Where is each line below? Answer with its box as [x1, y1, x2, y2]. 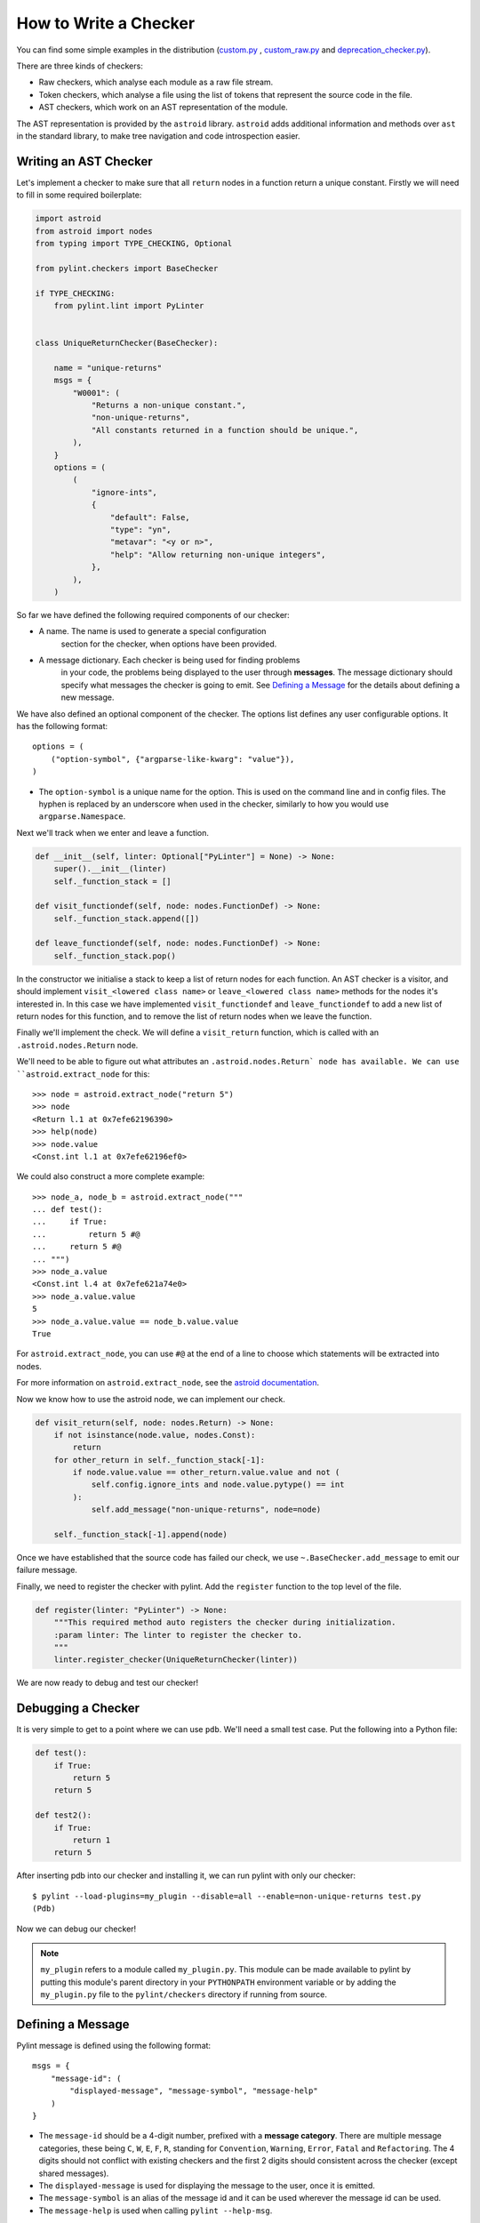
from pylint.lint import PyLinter [53, 301, 204, 310]
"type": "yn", [109, 525, 172, 534]
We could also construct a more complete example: [16, 1171, 205, 1182]
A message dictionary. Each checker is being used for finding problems [38, 654, 300, 666]
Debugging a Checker [16, 1701, 140, 1716]
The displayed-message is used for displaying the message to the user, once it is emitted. [38, 2179, 375, 2191]
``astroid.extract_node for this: [16, 1068, 150, 1079]
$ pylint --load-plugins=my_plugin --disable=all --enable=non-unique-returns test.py [32, 1890, 421, 1901]
